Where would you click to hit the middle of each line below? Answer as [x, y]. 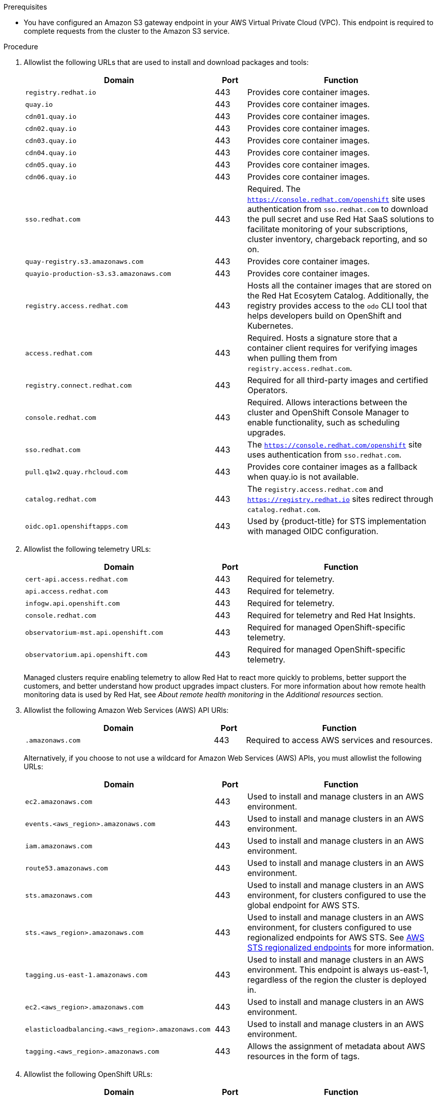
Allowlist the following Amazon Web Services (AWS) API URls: [126, 710]
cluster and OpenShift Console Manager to [328, 412]
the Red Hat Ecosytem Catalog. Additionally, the [338, 296]
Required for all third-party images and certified [338, 380]
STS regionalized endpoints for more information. [341, 947]
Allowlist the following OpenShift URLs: [88, 1074]
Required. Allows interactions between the [327, 402]
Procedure [21, 47]
